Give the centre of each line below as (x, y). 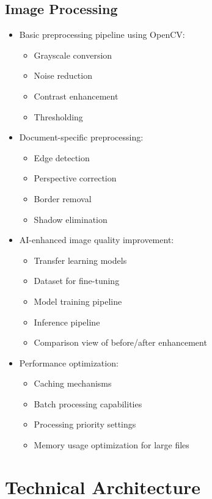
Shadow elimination (71, 219)
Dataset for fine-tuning (77, 281)
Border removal (63, 198)
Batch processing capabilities (88, 403)
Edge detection (62, 157)
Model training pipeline (78, 301)
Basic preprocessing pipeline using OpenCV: (102, 35)
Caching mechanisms (73, 383)
